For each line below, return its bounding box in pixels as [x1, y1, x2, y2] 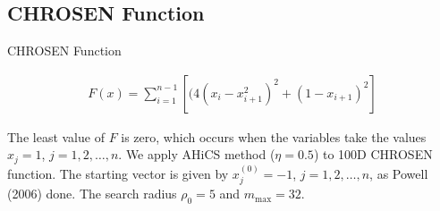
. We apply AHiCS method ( [118, 145, 275, 164]
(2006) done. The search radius [7, 184, 177, 203]
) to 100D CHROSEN [313, 145, 433, 164]
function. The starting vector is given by [7, 164, 229, 182]
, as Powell [369, 164, 428, 182]
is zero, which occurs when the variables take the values [121, 127, 427, 146]
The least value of [7, 127, 105, 146]
